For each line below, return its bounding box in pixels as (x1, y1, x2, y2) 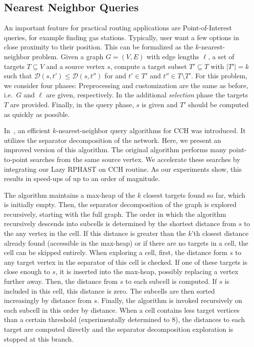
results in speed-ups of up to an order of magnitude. (4, 173, 160, 184)
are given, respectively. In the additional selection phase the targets (46, 90, 248, 100)
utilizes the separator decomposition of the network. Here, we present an (4, 135, 221, 145)
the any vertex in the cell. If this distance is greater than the (4, 228, 186, 238)
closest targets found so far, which (143, 189, 246, 200)
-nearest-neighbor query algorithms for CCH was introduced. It (56, 125, 246, 136)
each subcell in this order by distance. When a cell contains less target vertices (4, 304, 240, 315)
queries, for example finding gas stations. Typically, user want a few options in (4, 32, 239, 42)
